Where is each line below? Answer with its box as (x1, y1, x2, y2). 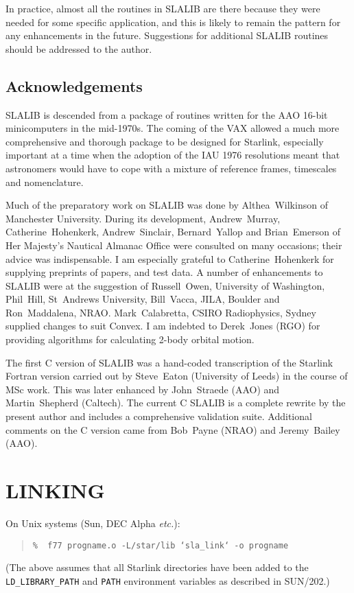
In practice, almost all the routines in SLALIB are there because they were (5, 1, 320, 15)
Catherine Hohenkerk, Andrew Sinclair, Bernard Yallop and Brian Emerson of (5, 224, 340, 239)
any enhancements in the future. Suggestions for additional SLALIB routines (5, 28, 329, 43)
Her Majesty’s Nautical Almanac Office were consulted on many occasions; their (5, 237, 342, 252)
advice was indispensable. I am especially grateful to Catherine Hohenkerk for (5, 251, 334, 266)
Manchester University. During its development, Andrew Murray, (5, 211, 281, 225)
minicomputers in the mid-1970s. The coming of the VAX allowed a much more (5, 121, 340, 135)
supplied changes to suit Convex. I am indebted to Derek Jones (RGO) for (5, 318, 320, 333)
